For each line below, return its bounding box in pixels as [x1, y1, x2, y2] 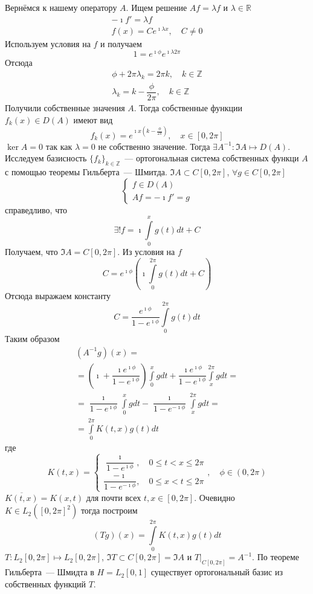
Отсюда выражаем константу [5, 289, 111, 302]
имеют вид [73, 113, 113, 126]
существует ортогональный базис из [150, 566, 283, 578]
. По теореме [252, 550, 300, 563]
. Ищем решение [126, 1, 187, 13]
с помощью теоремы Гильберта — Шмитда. [5, 166, 167, 178]
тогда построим [80, 504, 138, 517]
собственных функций [5, 577, 86, 590]
